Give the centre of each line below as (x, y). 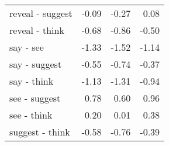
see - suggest (35, 98)
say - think (32, 81)
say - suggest (36, 64)
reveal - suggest (41, 13)
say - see (27, 47)
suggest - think (40, 132)
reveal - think (37, 30)
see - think (31, 115)
